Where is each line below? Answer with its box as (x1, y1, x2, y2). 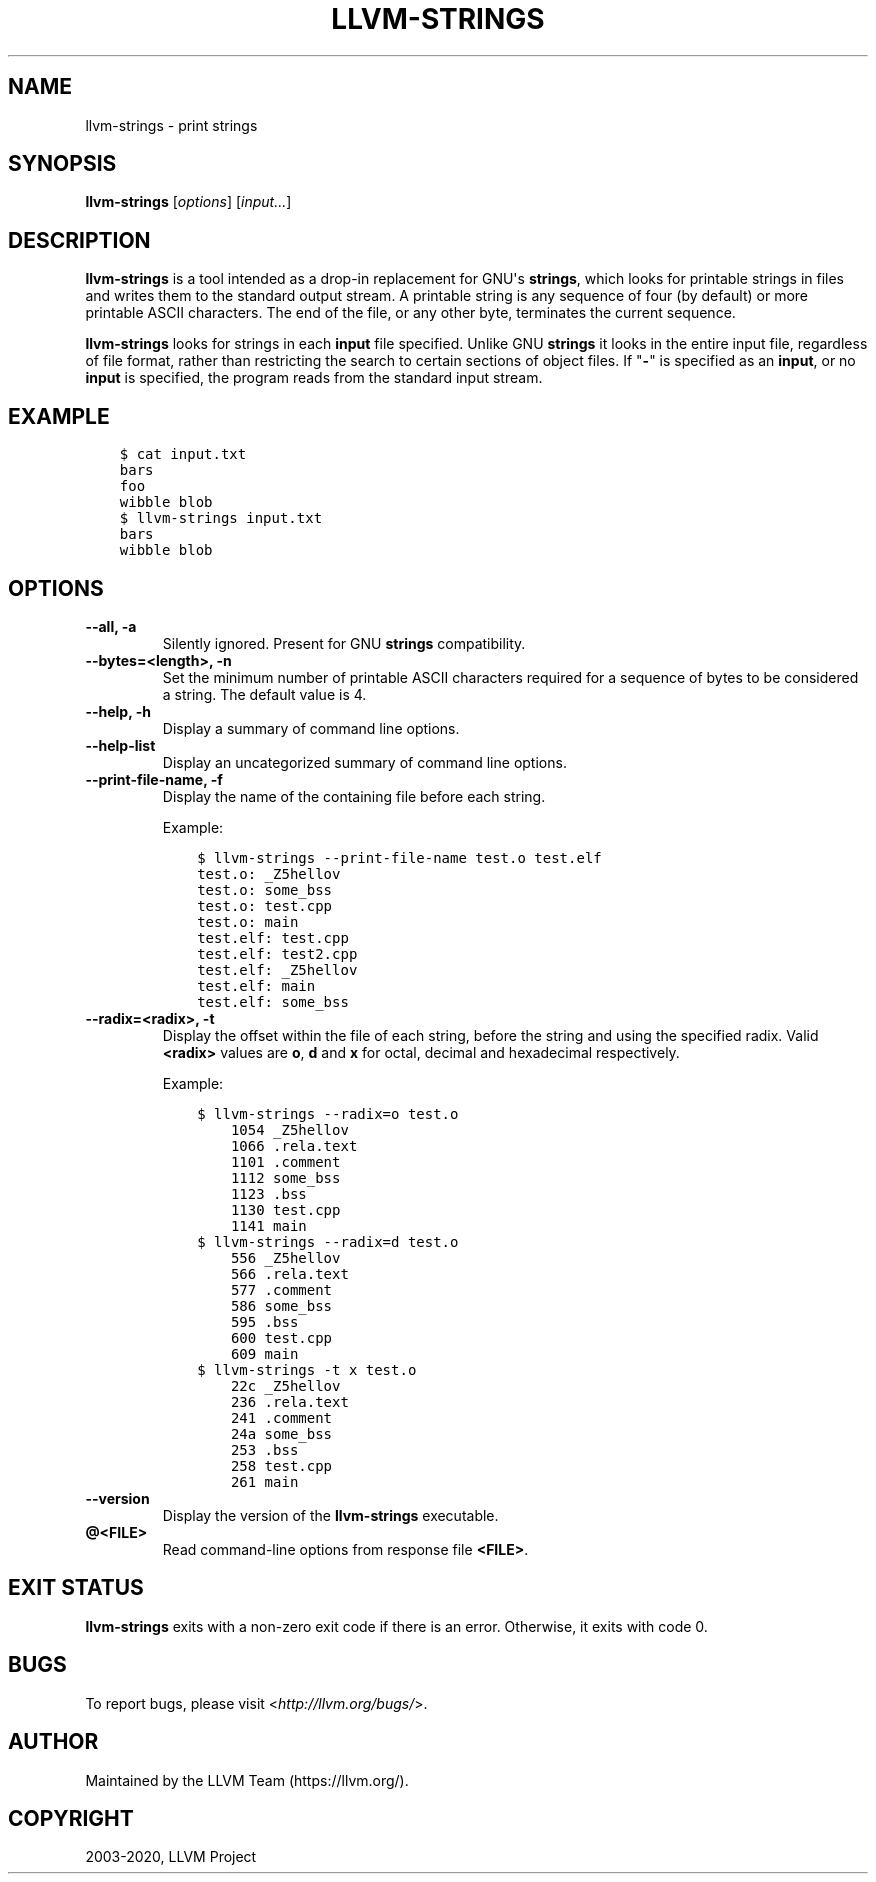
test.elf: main (197, 977, 316, 994)
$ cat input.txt (119, 446, 247, 463)
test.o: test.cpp (197, 897, 333, 914)
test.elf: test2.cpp (197, 945, 358, 962)
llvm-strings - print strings (85, 116, 258, 134)
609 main (230, 1345, 299, 1362)
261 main (230, 1473, 299, 1490)
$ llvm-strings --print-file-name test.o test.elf (197, 849, 602, 866)
